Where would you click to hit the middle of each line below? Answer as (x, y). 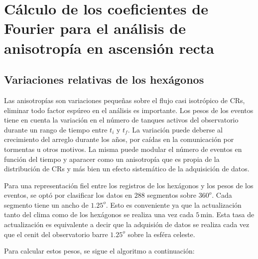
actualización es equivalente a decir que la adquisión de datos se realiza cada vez (127, 224)
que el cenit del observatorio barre (56, 234)
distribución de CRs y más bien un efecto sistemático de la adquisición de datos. (127, 169)
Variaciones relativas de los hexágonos (104, 79)
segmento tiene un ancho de (46, 204)
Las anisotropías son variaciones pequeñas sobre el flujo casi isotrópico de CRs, (125, 100)
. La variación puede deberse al (175, 129)
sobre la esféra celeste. (161, 234)
